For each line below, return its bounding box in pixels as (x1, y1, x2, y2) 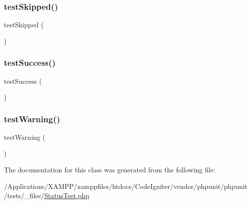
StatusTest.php (44, 190, 90, 201)
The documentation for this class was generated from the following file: (4, 165, 215, 175)
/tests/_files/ (4, 190, 45, 201)
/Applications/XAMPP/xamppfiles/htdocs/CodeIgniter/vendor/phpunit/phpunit (4, 181, 248, 191)
